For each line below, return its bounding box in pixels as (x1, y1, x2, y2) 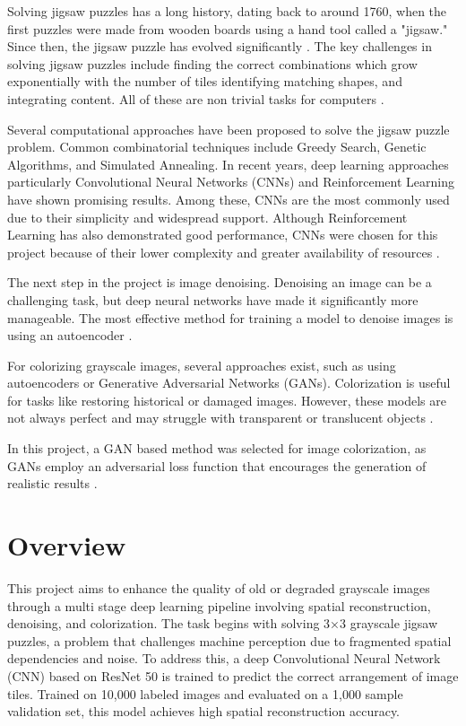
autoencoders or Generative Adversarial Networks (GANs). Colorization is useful (7, 373, 451, 392)
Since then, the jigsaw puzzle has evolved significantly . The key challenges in (7, 37, 432, 56)
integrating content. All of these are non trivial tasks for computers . (7, 89, 384, 108)
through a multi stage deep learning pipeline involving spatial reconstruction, (7, 596, 431, 615)
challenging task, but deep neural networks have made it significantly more (7, 290, 419, 309)
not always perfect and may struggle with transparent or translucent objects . (7, 408, 434, 427)
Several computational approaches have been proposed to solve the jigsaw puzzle (7, 119, 450, 138)
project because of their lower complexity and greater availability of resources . (7, 242, 440, 261)
